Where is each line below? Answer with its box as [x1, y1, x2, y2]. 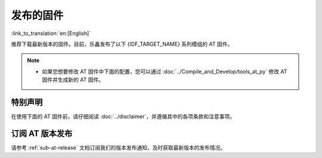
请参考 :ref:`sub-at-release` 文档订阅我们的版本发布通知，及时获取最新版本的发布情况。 [11, 144, 226, 151]
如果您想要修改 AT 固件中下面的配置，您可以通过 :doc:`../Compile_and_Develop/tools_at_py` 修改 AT [42, 68, 287, 75]
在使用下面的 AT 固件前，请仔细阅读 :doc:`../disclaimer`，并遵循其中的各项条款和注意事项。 [11, 113, 236, 120]
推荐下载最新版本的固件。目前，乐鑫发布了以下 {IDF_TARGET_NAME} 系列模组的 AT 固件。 [11, 40, 233, 48]
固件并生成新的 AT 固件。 [42, 76, 104, 83]
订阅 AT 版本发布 [11, 128, 73, 138]
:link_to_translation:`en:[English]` [11, 30, 91, 37]
